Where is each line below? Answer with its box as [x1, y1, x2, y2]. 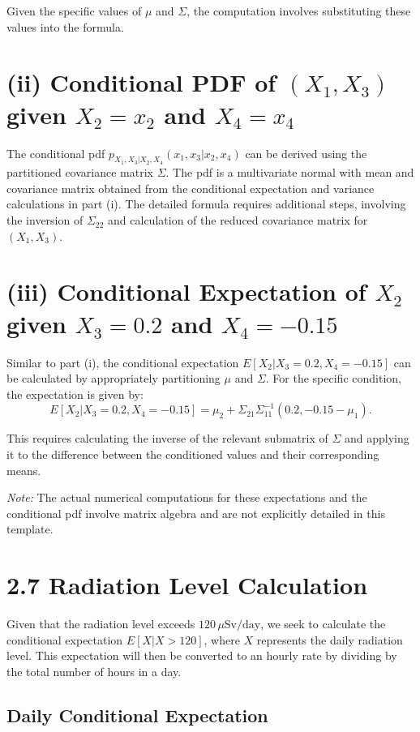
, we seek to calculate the [260, 615, 386, 632]
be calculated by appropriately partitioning [6, 370, 221, 387]
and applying [345, 430, 409, 447]
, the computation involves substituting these [186, 2, 411, 19]
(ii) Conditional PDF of [6, 66, 276, 99]
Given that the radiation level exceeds [6, 615, 195, 632]
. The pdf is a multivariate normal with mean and [165, 164, 414, 181]
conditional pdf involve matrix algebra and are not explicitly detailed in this [6, 504, 385, 521]
